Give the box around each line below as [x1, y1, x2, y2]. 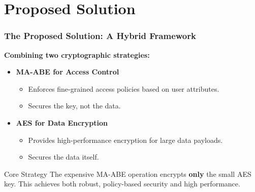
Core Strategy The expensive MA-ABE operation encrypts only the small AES [4, 168, 251, 179]
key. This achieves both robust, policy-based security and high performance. [4, 178, 240, 189]
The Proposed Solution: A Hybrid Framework [4, 29, 196, 42]
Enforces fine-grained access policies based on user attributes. [28, 83, 219, 94]
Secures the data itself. [28, 151, 99, 162]
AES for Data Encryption [16, 117, 108, 128]
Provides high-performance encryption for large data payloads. [28, 134, 223, 145]
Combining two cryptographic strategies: [4, 49, 150, 60]
